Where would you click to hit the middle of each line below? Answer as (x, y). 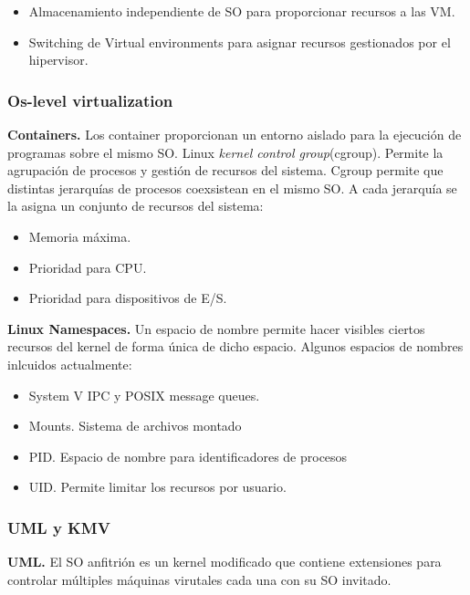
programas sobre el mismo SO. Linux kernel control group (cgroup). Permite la (225, 152)
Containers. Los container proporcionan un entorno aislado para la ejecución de (235, 134)
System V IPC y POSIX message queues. (144, 395)
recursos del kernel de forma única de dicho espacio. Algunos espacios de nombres (235, 346)
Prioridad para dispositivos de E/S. (128, 298)
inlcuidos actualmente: (70, 364)
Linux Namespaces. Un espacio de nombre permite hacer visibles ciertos (216, 328)
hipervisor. (58, 60)
